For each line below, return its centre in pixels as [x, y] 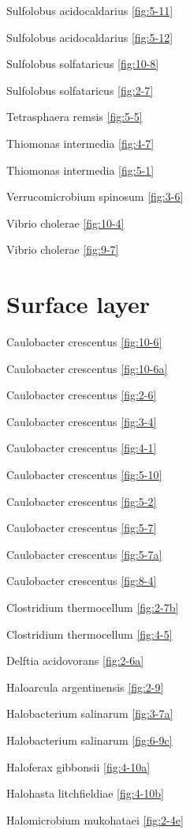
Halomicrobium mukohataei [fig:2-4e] [95, 819]
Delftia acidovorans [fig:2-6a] [75, 660]
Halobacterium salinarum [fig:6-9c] [89, 740]
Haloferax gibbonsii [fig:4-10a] [78, 766]
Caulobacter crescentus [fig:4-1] [82, 448]
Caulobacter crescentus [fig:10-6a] [87, 368]
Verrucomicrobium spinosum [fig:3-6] [95, 196]
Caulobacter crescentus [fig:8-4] [82, 581]
